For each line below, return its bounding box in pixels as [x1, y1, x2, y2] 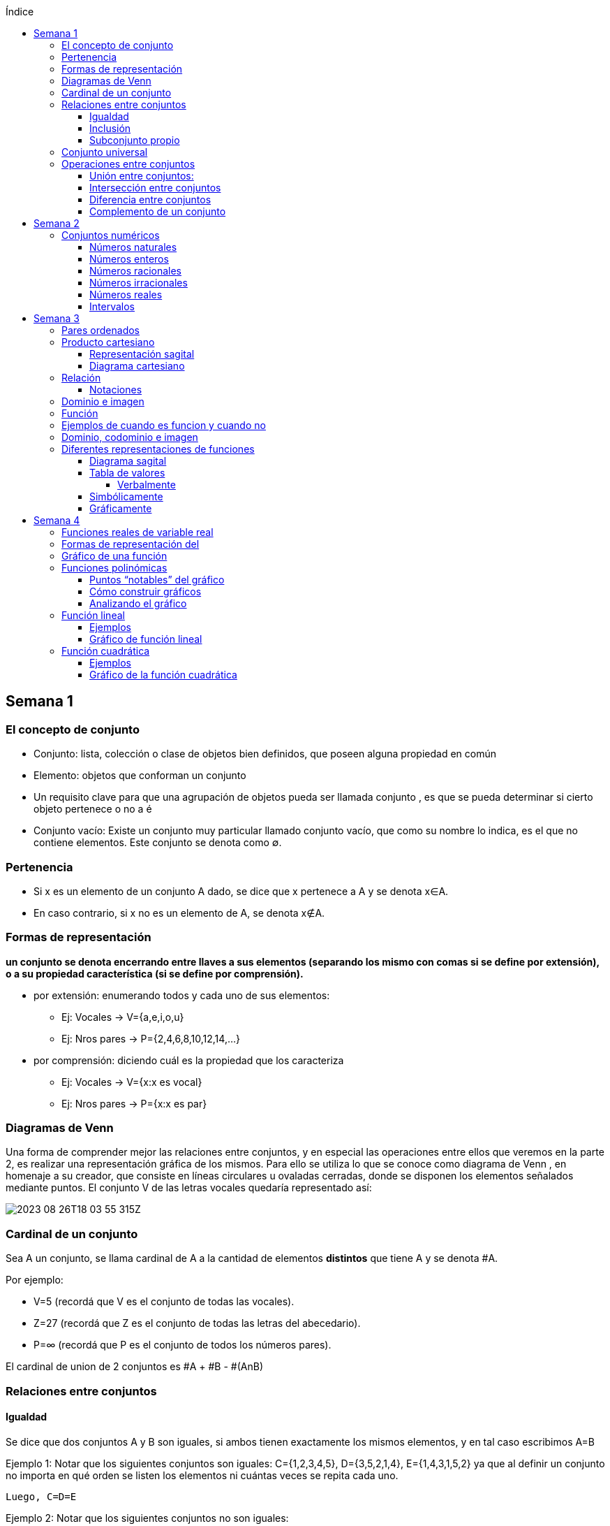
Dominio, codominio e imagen [61, 431, 198, 443]
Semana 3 [34, 312, 80, 324]
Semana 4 [34, 514, 80, 526]
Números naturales [89, 241, 177, 253]
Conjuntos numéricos [61, 229, 160, 241]
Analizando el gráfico [89, 597, 187, 609]
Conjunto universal [61, 146, 148, 158]
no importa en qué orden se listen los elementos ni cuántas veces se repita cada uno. [6, 1469, 399, 1481]
